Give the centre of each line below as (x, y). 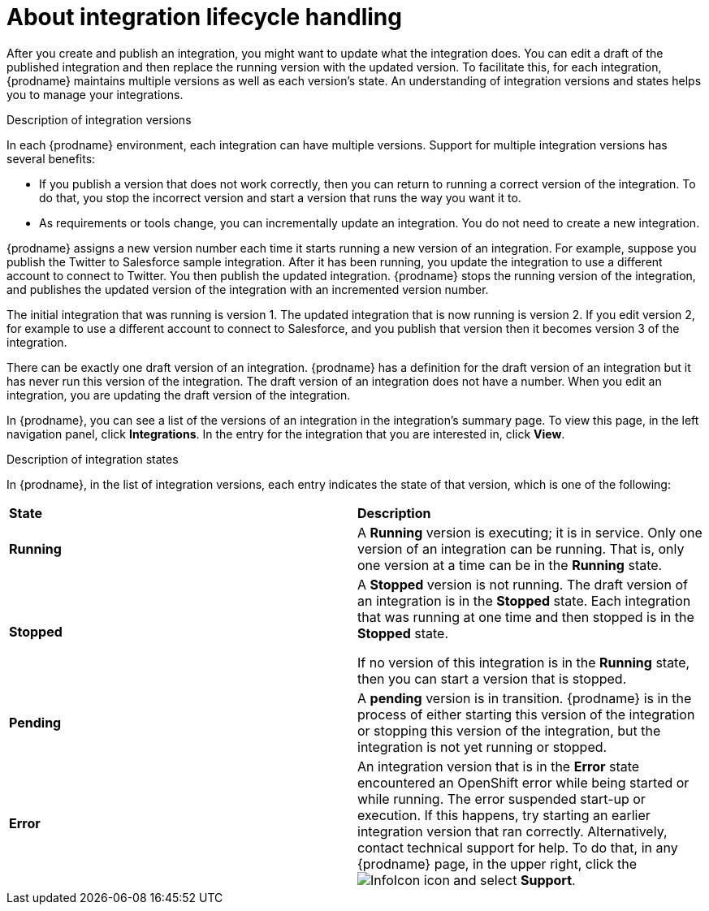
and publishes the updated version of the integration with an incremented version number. (248, 289)
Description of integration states (93, 459)
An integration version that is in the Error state (499, 766)
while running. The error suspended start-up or (501, 799)
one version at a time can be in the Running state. (510, 565)
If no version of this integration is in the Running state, (524, 662)
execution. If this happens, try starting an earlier (504, 815)
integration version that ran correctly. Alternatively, (512, 831)
